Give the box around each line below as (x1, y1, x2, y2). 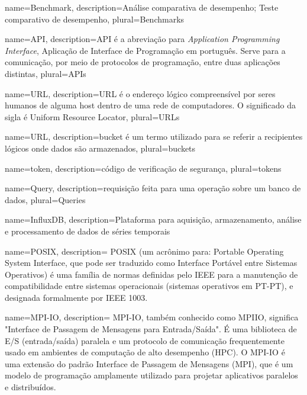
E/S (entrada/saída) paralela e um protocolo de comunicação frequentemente (5, 334, 285, 346)
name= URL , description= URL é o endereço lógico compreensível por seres (5, 87, 276, 99)
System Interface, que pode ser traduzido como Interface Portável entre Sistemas (5, 256, 298, 269)
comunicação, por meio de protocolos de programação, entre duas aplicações (5, 56, 280, 68)
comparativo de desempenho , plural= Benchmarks (5, 12, 185, 25)
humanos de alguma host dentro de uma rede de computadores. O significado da (5, 99, 296, 111)
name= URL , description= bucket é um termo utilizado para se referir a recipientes (5, 130, 303, 143)
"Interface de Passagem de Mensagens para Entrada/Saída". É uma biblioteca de (5, 323, 297, 335)
